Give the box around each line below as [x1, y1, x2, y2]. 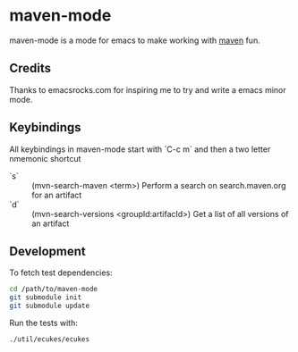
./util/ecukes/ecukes [9, 335, 90, 344]
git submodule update [9, 301, 90, 311]
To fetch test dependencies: [9, 267, 114, 278]
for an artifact [31, 189, 82, 200]
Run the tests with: [9, 318, 78, 328]
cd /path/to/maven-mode [9, 285, 98, 294]
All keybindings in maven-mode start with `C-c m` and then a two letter [9, 144, 271, 155]
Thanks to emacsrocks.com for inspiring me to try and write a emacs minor [9, 84, 286, 95]
